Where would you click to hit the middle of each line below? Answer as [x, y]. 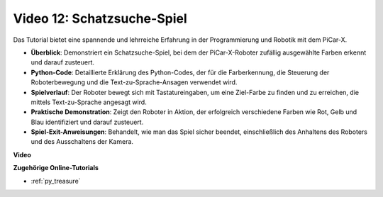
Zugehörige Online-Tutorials [56, 168]
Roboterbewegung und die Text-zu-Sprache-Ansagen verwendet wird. [134, 82]
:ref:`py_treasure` [56, 181]
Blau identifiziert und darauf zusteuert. [87, 122]
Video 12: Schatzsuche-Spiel [100, 18]
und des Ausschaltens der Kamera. [82, 142]
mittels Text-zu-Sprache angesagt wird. [89, 102]
